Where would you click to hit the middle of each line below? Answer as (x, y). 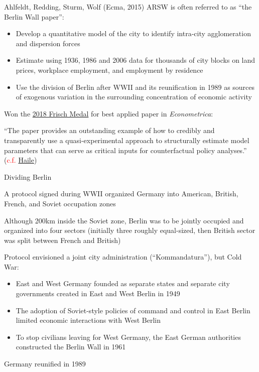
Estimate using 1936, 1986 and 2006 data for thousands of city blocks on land (136, 60)
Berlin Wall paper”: (34, 16)
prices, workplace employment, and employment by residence (109, 70)
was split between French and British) (62, 240)
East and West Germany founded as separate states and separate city (123, 283)
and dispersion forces (48, 43)
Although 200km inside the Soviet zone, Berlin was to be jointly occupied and (124, 220)
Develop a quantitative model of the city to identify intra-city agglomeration (133, 33)
